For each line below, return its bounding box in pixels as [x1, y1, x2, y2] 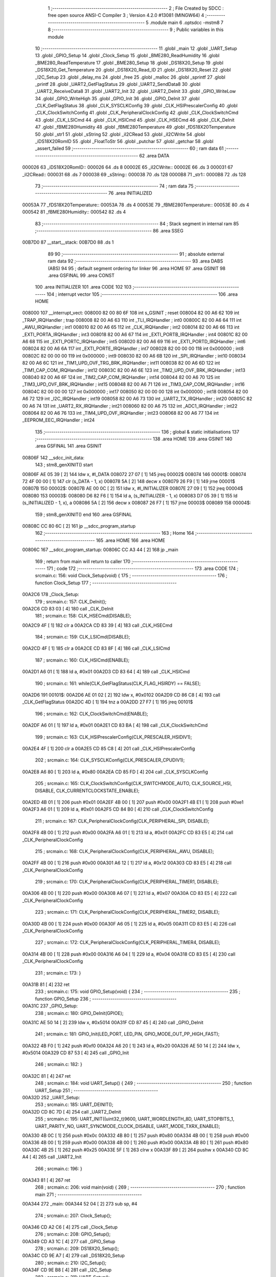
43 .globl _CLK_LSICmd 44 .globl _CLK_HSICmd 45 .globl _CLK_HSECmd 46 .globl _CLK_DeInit [35, 116, 235, 123]
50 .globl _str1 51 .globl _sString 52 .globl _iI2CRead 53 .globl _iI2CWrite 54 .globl [35, 131, 205, 137]
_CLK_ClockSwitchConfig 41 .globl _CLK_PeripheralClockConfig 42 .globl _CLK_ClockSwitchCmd [35, 110, 239, 116]
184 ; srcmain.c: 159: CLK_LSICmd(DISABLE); [35, 634, 130, 640]
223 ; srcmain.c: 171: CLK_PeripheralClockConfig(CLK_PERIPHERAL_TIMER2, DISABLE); [35, 909, 220, 915]
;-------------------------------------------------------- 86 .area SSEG [35, 227, 183, 233]
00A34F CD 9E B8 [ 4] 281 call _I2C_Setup [22, 1267, 112, 1273]
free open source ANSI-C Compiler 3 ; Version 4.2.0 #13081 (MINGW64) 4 [48, 12, 204, 18]
